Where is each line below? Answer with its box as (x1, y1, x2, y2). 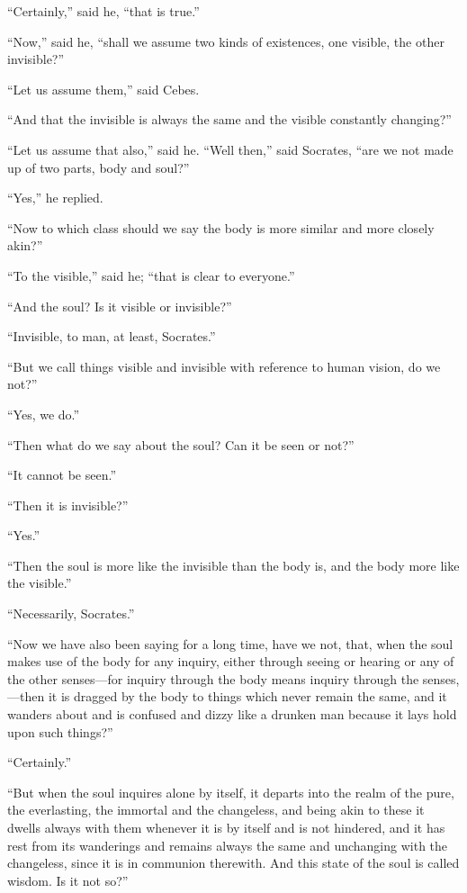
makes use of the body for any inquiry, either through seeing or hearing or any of (7, 652, 454, 671)
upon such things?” (7, 722, 113, 741)
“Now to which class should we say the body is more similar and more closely (7, 218, 435, 237)
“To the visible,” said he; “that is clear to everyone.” (7, 266, 295, 284)
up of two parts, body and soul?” (7, 158, 190, 176)
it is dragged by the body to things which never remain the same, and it (48, 687, 447, 706)
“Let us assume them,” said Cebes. (7, 79, 200, 98)
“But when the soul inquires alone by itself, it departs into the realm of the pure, (7, 782, 454, 801)
